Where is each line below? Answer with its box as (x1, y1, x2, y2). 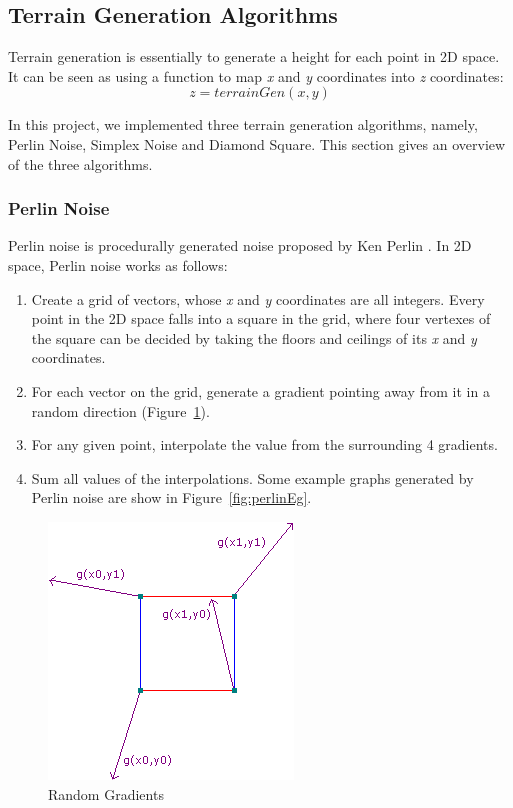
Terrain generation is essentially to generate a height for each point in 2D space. (8, 46, 500, 67)
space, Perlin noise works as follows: (8, 254, 228, 275)
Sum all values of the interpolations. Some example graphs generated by (31, 467, 474, 488)
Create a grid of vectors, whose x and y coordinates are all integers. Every (31, 288, 485, 309)
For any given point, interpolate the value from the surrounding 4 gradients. (31, 434, 498, 455)
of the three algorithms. (8, 153, 153, 174)
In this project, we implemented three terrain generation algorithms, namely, (8, 114, 478, 135)
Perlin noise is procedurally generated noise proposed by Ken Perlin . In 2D (8, 235, 472, 256)
